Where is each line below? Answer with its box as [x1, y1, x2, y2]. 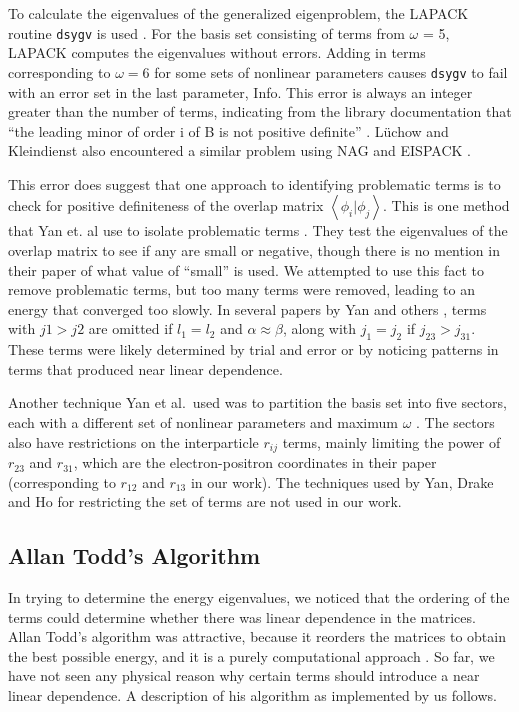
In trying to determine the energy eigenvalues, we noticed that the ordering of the [8, 587, 510, 608]
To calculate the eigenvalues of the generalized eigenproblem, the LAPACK [8, 3, 469, 23]
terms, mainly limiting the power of [282, 431, 501, 452]
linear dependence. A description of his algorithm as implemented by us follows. [8, 685, 497, 706]
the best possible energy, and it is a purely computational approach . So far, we [8, 645, 495, 666]
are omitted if [88, 318, 173, 339]
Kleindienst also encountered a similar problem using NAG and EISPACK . [8, 140, 471, 161]
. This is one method [383, 195, 510, 216]
